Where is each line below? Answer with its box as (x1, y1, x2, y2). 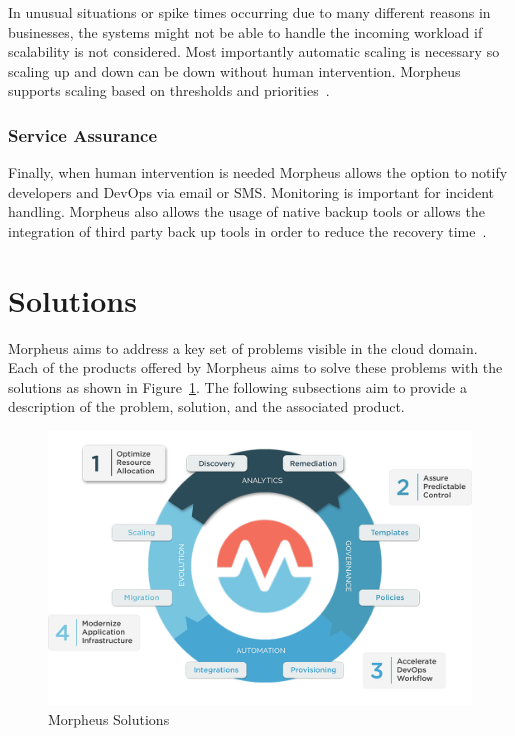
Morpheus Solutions (48, 708, 170, 729)
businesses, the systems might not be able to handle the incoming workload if (8, 21, 483, 42)
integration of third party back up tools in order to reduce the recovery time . (8, 220, 487, 241)
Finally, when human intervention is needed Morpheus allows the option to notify (8, 162, 508, 183)
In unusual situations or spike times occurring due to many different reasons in (8, 2, 491, 22)
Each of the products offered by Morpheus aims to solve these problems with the (8, 357, 503, 378)
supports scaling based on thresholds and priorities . (8, 80, 330, 101)
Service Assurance (8, 122, 158, 147)
